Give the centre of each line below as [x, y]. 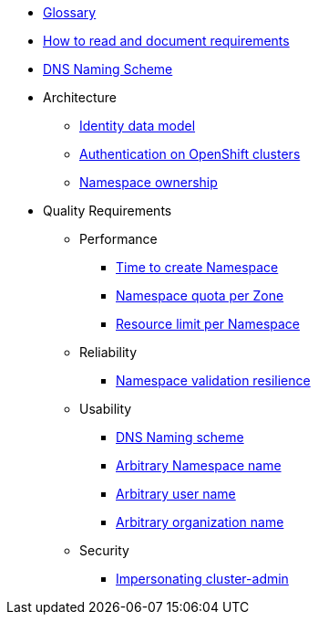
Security [104, 550]
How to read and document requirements [166, 41]
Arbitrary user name [176, 494]
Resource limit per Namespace [208, 324]
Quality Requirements [108, 211]
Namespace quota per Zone [200, 295]
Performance [118, 239]
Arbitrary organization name [200, 522]
